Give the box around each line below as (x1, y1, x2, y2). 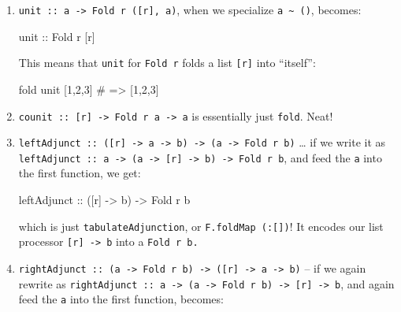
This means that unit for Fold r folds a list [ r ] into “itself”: (18, 54, 316, 71)
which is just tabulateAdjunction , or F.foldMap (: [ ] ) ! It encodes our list (18, 217, 384, 234)
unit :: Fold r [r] (18, 28, 95, 44)
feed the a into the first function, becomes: (18, 291, 224, 307)
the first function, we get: (18, 165, 141, 181)
